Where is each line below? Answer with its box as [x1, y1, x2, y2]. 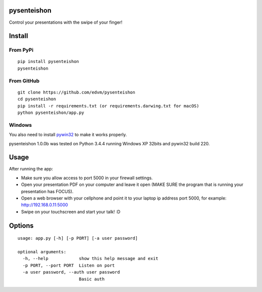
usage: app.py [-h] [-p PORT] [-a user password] [17, 235, 138, 241]
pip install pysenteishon [17, 59, 80, 64]
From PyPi [9, 46, 33, 53]
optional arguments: [17, 249, 66, 254]
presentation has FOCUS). [21, 188, 74, 194]
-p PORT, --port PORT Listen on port [22, 262, 115, 268]
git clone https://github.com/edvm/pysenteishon [17, 90, 135, 95]
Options [9, 221, 34, 230]
